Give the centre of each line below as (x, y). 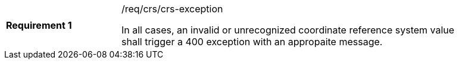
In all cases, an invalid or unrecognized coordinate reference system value (288, 30)
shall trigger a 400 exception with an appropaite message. (252, 42)
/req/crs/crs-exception (172, 9)
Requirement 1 (39, 25)
